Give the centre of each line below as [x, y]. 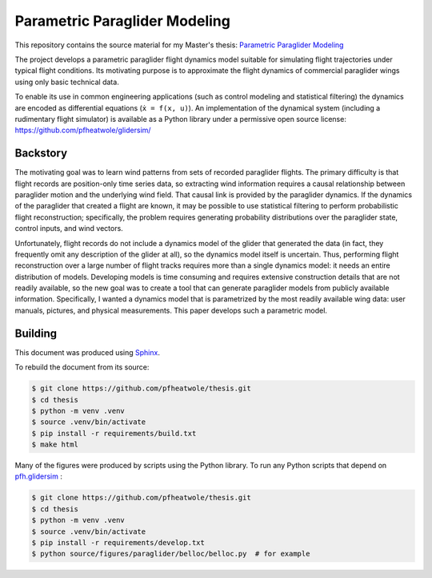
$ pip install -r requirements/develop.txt [118, 543]
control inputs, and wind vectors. [69, 228]
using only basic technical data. [67, 82]
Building [36, 333]
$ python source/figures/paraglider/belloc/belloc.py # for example [171, 554]
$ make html [55, 445]
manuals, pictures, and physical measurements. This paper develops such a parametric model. [171, 310]
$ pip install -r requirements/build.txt [114, 433]
